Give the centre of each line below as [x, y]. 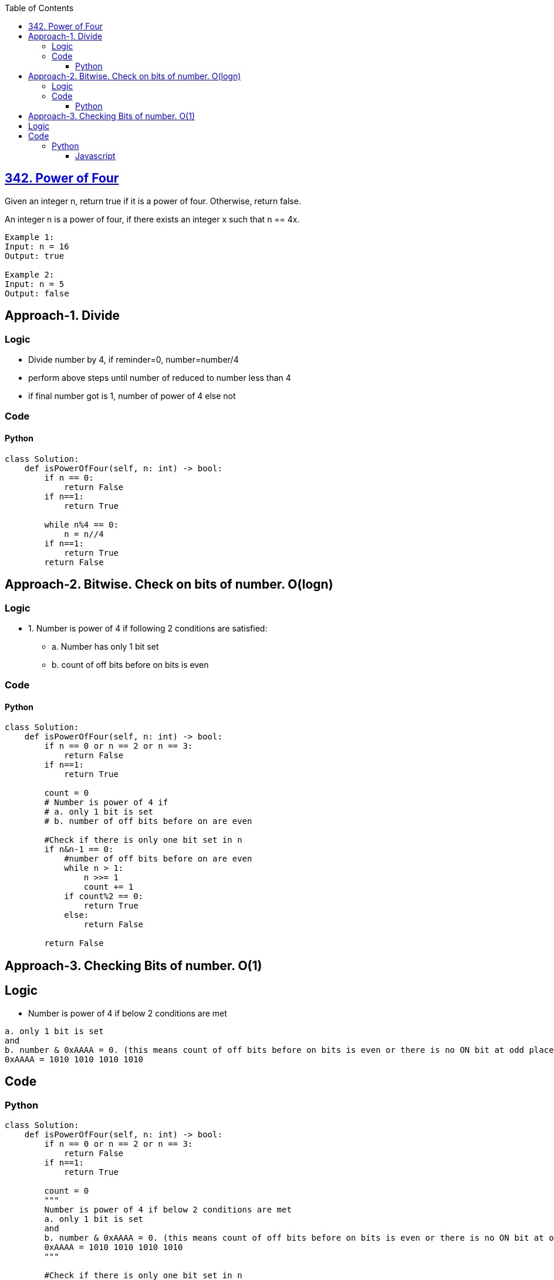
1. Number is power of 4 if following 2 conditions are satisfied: [148, 628]
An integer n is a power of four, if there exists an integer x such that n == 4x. [152, 219]
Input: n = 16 [37, 246]
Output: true [35, 256]
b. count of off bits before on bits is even [130, 664]
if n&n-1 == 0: [79, 850]
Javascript [95, 156]
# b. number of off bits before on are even [148, 821]
